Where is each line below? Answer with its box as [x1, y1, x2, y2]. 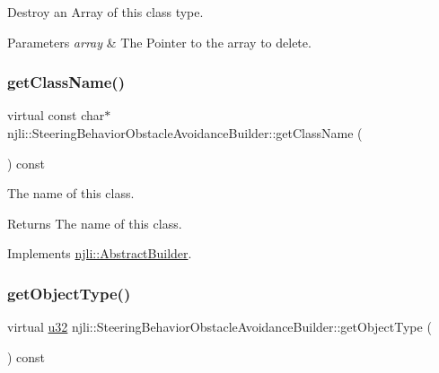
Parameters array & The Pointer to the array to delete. [7, 32, 312, 51]
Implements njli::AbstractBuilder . [7, 244, 192, 263]
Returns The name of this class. [7, 213, 182, 232]
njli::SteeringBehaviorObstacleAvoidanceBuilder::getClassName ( [7, 124, 363, 142]
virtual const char [7, 106, 105, 125]
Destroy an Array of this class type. [7, 3, 204, 21]
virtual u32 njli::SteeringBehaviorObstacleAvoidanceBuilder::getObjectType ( [7, 317, 432, 336]
